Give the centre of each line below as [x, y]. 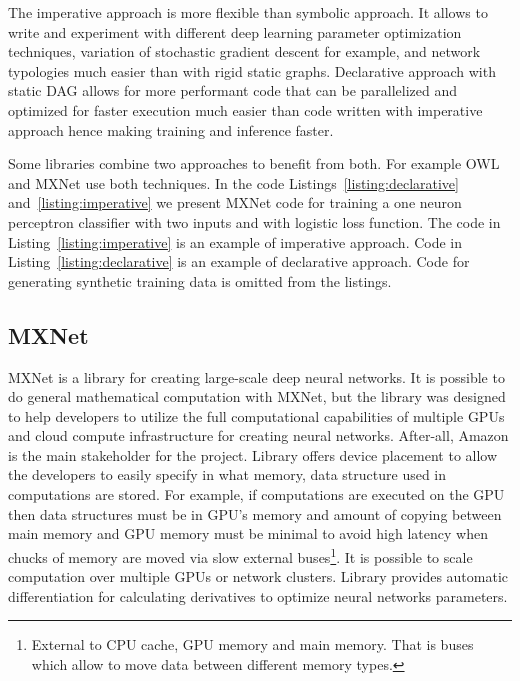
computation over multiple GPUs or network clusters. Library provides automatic [258, 576]
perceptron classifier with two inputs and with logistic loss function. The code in [254, 221]
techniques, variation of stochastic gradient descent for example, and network [244, 51]
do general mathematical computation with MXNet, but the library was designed [257, 396]
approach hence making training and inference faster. [171, 129]
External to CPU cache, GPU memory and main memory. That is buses [252, 644]
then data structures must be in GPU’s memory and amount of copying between [255, 513]
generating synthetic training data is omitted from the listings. [200, 280]
